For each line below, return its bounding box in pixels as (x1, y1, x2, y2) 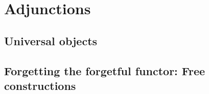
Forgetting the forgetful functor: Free (4, 62, 205, 78)
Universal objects (4, 33, 98, 48)
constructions (4, 77, 76, 93)
